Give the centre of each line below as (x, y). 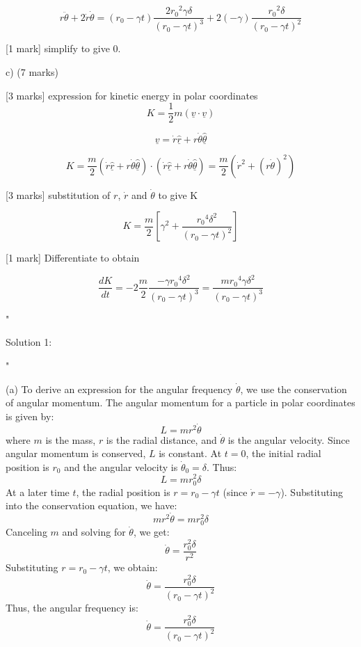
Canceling (26, 532)
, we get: (151, 532)
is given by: (30, 416)
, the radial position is (123, 492)
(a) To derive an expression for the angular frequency (119, 389)
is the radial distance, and (161, 439)
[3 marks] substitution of (58, 194)
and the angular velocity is (121, 466)
